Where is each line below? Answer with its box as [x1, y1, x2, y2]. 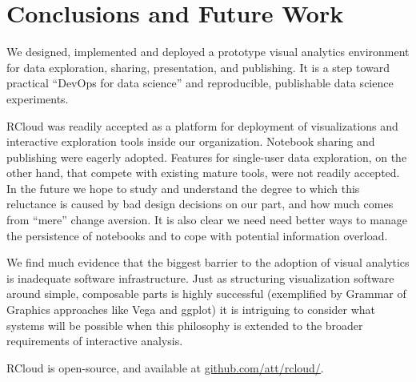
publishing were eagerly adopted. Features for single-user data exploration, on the [6, 148, 407, 165]
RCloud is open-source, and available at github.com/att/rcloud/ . [6, 359, 324, 376]
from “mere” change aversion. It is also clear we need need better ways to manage [6, 211, 407, 228]
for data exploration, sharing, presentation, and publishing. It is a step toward [6, 58, 390, 75]
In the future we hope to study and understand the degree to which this [6, 179, 360, 196]
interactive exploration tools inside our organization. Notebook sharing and [6, 133, 375, 150]
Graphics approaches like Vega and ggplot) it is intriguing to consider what [6, 301, 376, 318]
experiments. [6, 90, 69, 107]
